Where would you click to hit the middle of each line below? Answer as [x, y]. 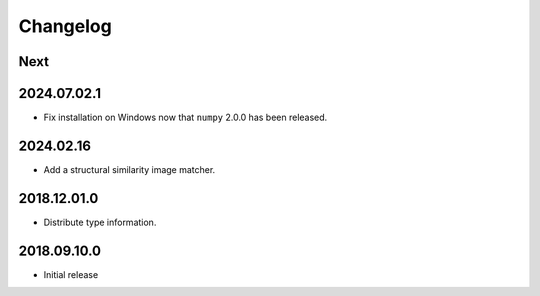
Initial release [71, 274]
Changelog [65, 26]
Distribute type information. [100, 222]
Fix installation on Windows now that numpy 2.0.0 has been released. [185, 117]
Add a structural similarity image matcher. [129, 169]
